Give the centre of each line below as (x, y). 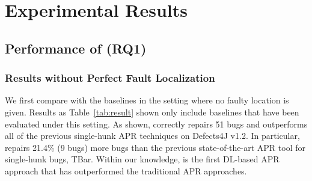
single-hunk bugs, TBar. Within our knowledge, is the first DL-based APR (142, 159)
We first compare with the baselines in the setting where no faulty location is (147, 100)
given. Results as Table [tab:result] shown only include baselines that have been (152, 112)
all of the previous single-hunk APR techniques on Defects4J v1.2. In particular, (152, 136)
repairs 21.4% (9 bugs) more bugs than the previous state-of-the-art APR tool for (155, 147)
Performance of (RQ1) (76, 48)
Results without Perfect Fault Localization (110, 78)
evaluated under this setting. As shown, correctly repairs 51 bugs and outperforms (156, 124)
